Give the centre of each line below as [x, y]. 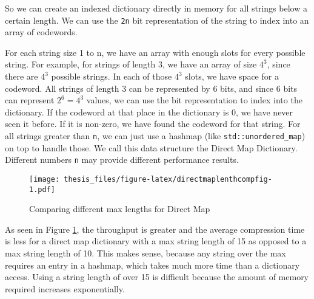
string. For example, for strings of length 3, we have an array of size [131, 64]
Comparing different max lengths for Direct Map [120, 209]
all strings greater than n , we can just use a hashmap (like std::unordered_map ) [155, 136]
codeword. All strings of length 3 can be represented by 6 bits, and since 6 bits [151, 88]
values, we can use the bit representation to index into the [194, 100]
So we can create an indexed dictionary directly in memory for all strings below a [156, 8]
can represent [30, 100]
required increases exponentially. [65, 288]
